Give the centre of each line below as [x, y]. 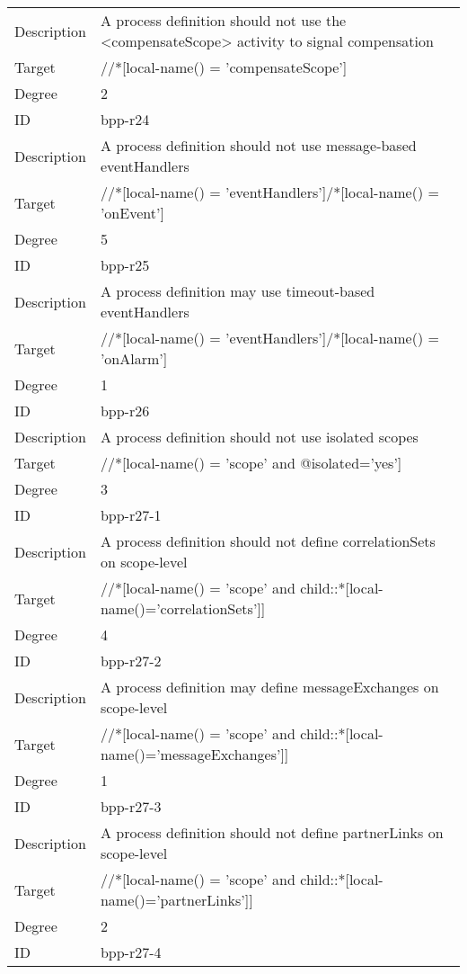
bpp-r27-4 [131, 952]
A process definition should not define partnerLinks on [272, 832]
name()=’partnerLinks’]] [176, 900]
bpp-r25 [125, 265]
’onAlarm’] [134, 358]
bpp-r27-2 [131, 661]
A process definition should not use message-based [258, 145]
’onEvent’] [132, 213]
